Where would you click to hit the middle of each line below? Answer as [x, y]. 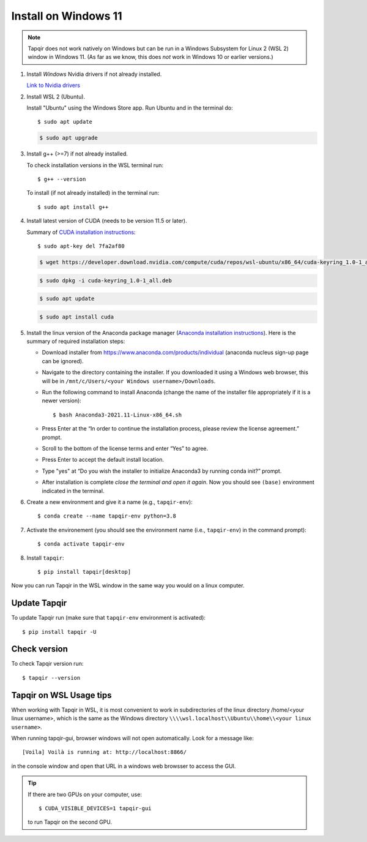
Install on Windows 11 [67, 16]
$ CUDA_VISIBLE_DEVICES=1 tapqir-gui [95, 808]
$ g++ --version [62, 179]
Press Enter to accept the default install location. [103, 460]
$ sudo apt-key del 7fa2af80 [81, 246]
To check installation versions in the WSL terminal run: [95, 165]
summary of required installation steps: [76, 341]
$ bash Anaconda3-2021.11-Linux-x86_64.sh [117, 415]
